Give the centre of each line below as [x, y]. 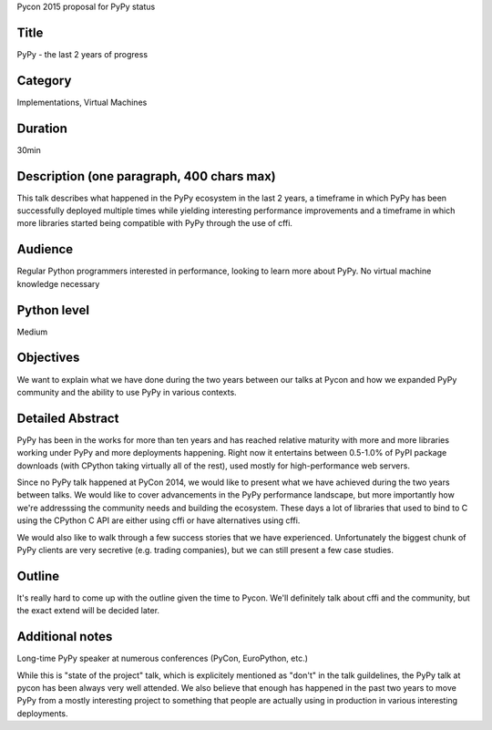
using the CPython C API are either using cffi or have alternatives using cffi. [159, 520]
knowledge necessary [58, 283]
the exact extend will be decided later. [88, 611]
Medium [32, 332]
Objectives [48, 358]
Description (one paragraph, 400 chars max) [147, 176]
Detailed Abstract [68, 418]
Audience [45, 249]
